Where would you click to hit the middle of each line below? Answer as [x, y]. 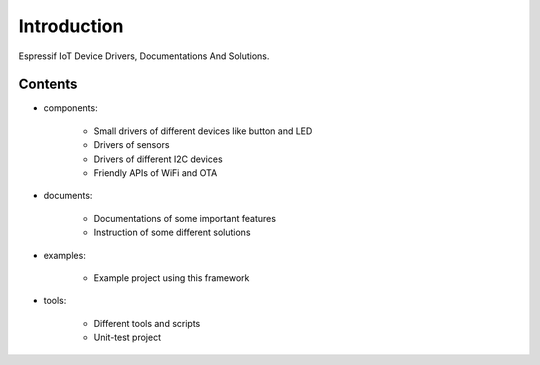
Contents [48, 84]
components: [71, 108]
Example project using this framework [171, 277]
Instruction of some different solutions [172, 232]
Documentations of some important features [185, 218]
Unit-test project [127, 337]
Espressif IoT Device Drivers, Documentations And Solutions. [144, 56]
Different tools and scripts [147, 323]
